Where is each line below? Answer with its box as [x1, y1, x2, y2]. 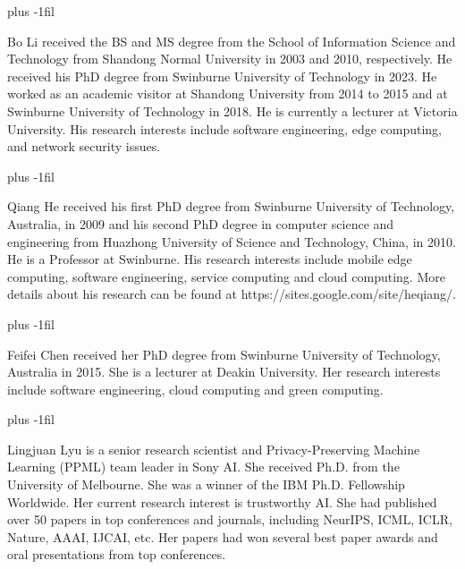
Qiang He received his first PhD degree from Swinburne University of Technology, [7, 197, 455, 216]
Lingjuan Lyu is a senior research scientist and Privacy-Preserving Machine [7, 439, 420, 458]
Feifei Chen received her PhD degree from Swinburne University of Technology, [7, 344, 441, 363]
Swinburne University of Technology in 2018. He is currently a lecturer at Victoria [7, 101, 458, 120]
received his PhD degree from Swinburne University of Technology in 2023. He [7, 66, 437, 85]
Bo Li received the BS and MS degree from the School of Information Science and [7, 31, 456, 50]
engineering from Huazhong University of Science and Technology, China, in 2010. [7, 232, 456, 251]
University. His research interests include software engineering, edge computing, [7, 119, 443, 138]
